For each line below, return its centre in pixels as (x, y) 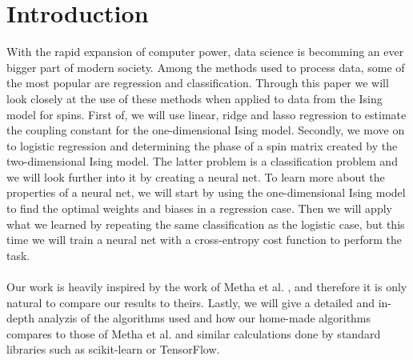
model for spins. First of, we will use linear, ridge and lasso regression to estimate (206, 114)
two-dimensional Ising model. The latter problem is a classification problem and (202, 161)
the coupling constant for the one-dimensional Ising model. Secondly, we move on (206, 130)
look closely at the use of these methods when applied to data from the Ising (194, 98)
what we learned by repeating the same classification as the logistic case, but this (206, 224)
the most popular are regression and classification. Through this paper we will (198, 83)
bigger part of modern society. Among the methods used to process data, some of (206, 67)
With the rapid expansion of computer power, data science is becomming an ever (205, 52)
